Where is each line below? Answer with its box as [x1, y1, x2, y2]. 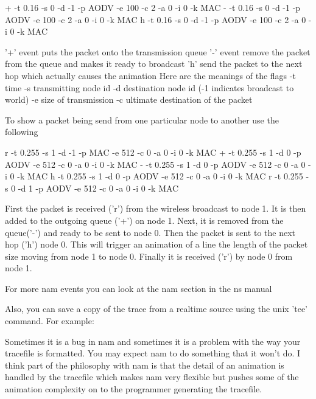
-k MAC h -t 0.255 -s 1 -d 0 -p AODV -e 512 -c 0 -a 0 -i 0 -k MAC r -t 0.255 [17, 170, 303, 182]
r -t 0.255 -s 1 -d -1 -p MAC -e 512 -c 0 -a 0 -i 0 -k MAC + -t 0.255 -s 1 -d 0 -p [5, 145, 301, 158]
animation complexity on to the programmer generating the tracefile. [5, 383, 262, 395]
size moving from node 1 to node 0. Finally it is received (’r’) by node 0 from [5, 249, 293, 262]
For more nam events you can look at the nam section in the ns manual [5, 282, 272, 294]
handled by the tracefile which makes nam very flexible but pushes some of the [5, 370, 299, 383]
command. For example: [5, 314, 94, 327]
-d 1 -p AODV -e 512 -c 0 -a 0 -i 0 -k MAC [18, 181, 179, 194]
